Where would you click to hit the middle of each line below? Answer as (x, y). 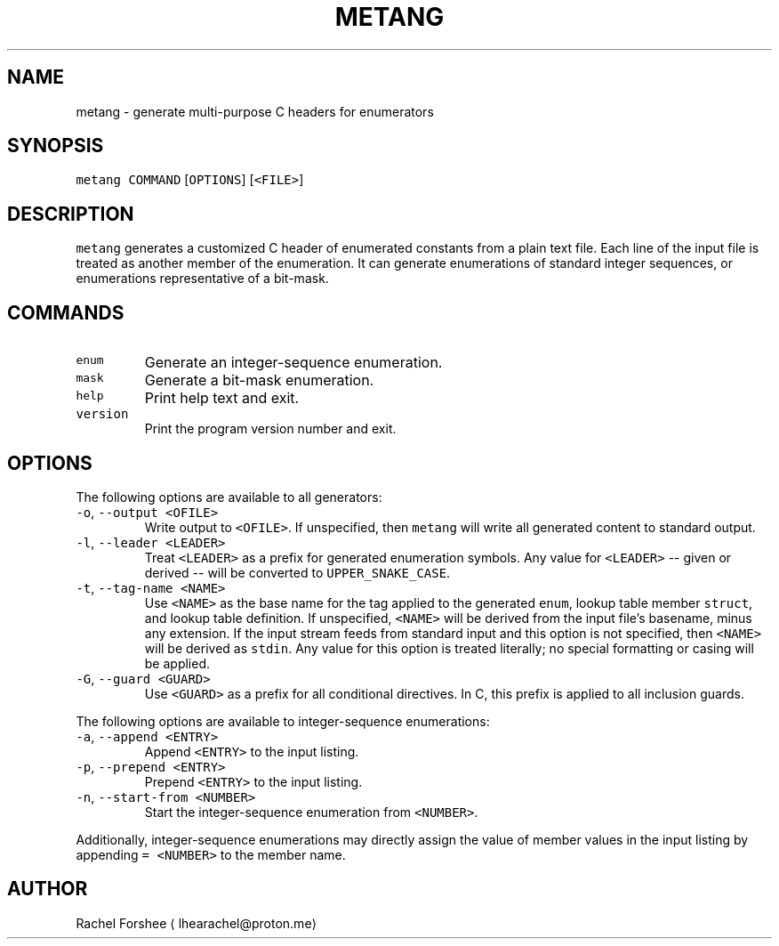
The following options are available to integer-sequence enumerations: (283, 721)
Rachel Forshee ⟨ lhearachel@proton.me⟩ (197, 923)
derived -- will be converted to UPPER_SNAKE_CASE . (297, 572)
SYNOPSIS (56, 146)
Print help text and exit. (222, 398)
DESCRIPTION (71, 214)
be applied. (177, 663)
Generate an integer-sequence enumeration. (293, 363)
